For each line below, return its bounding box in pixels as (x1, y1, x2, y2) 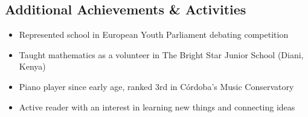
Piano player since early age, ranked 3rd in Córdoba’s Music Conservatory (19, 80, 294, 92)
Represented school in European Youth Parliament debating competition (19, 28, 289, 41)
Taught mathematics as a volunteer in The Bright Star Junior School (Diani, (19, 48, 304, 61)
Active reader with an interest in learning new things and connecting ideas (19, 100, 295, 113)
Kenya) (19, 60, 46, 73)
